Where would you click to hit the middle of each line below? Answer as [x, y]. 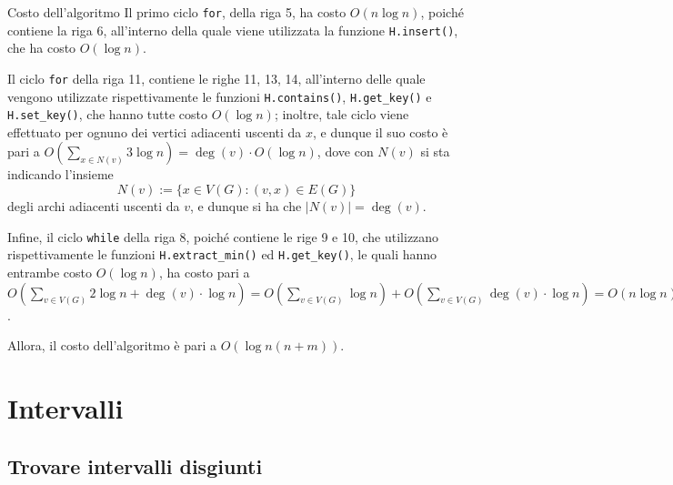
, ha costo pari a [204, 272]
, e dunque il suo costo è [381, 131]
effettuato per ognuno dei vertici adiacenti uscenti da [155, 131]
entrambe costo [50, 272]
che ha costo [42, 48]
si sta [435, 152]
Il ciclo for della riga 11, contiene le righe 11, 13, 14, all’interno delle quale [216, 78]
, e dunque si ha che [246, 206]
